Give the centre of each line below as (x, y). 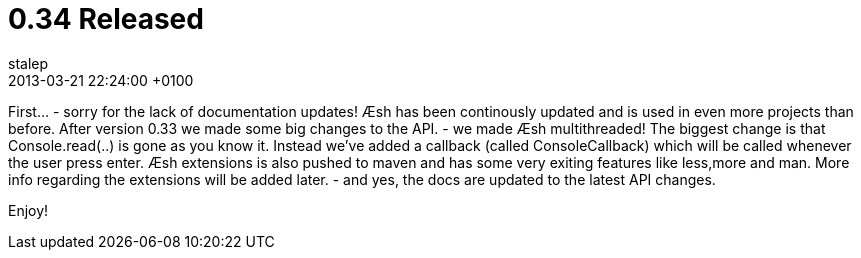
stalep (28, 63)
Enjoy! (28, 210)
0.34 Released (106, 19)
